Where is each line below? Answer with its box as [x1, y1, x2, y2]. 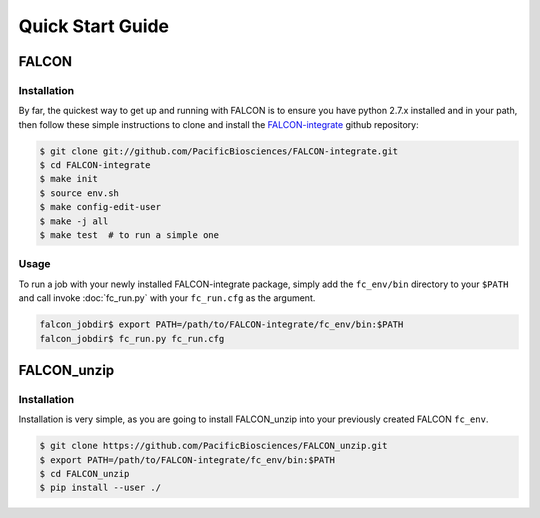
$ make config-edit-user [39, 201, 162, 213]
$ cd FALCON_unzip [39, 468, 130, 480]
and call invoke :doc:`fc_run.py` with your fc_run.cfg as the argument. [18, 292, 316, 304]
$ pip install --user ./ [39, 482, 162, 494]
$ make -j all [39, 215, 109, 227]
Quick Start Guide [18, 15, 170, 37]
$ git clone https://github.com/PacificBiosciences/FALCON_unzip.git [39, 440, 388, 452]
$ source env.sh [39, 187, 120, 199]
